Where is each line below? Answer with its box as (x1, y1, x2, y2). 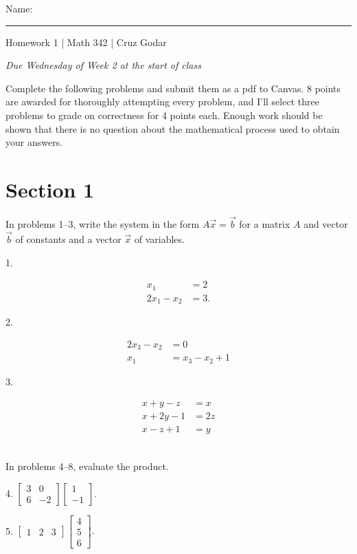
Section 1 (5, 175, 95, 203)
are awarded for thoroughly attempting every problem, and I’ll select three (5, 94, 319, 109)
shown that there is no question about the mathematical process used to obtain (5, 121, 340, 136)
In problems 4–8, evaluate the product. (5, 458, 169, 473)
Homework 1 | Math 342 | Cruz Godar (5, 34, 167, 49)
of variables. (134, 231, 185, 246)
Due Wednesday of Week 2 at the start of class (5, 58, 201, 72)
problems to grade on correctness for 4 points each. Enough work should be (5, 107, 323, 122)
